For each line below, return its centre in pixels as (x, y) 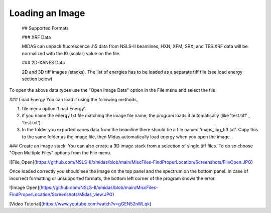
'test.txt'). (32, 122)
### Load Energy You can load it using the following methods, (74, 99)
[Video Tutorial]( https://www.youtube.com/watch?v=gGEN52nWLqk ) (80, 203)
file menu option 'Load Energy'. (54, 109)
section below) (37, 79)
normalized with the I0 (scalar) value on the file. (71, 53)
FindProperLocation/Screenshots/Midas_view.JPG (61, 194)
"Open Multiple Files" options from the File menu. (60, 153)
